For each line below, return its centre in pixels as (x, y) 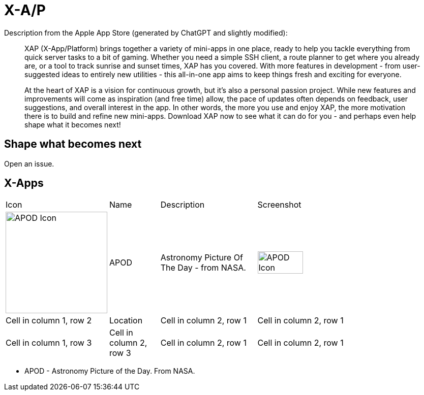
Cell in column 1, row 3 (49, 343)
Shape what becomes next (73, 144)
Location (126, 321)
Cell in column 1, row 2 (49, 321)
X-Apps (24, 183)
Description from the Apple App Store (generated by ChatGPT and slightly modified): (146, 32)
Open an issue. (29, 163)
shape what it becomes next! (73, 124)
